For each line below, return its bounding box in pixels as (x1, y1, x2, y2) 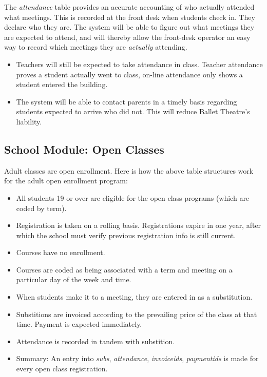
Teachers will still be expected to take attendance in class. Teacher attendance (16, 58, 263, 69)
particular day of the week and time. (16, 274, 131, 285)
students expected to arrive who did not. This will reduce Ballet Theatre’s (16, 106, 250, 117)
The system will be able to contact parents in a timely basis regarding (16, 96, 237, 107)
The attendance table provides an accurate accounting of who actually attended (4, 2, 255, 12)
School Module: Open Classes (4, 141, 164, 157)
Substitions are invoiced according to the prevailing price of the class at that (16, 308, 257, 319)
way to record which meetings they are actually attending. (4, 41, 187, 52)
